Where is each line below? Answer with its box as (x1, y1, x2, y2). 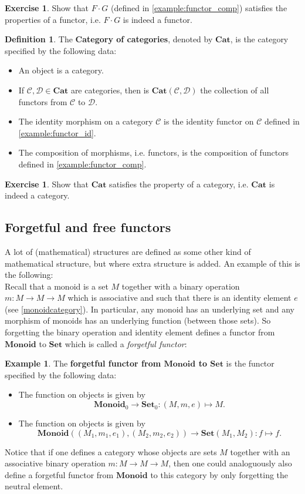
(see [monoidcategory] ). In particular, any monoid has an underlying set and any (5, 303, 294, 315)
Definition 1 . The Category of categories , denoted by (5, 33, 213, 45)
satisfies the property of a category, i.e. (109, 177, 249, 190)
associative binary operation (5, 457, 106, 469)
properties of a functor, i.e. (5, 13, 101, 25)
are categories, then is (70, 83, 150, 96)
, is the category (230, 33, 289, 45)
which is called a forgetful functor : (65, 337, 187, 350)
